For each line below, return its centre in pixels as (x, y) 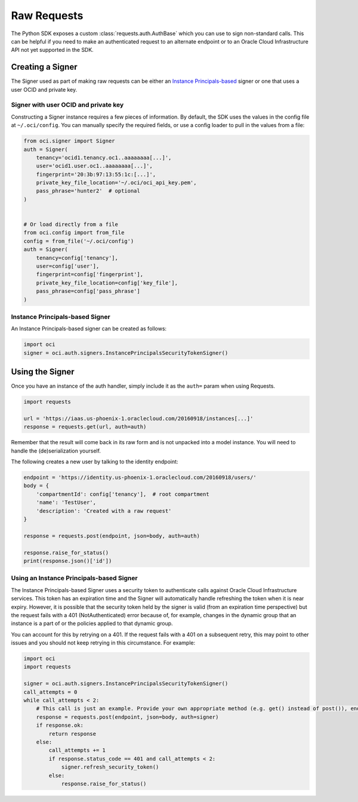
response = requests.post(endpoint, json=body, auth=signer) (127, 717)
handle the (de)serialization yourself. (56, 451)
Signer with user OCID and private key (67, 105)
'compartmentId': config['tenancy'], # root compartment (123, 494)
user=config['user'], (68, 266)
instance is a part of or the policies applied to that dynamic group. (92, 624)
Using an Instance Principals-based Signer (74, 578)
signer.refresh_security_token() (110, 767)
